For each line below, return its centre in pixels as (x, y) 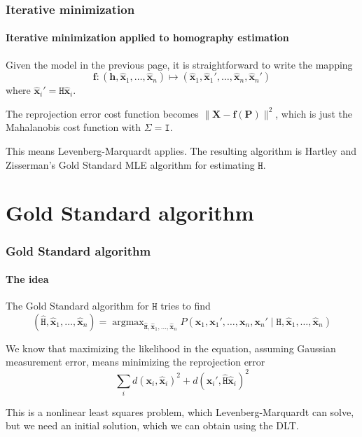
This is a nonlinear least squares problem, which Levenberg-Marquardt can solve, (180, 411)
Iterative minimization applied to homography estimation (147, 37)
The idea (27, 279)
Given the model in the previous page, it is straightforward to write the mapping (179, 64)
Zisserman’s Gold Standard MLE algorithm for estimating (130, 164)
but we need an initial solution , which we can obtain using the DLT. (152, 425)
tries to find (186, 306)
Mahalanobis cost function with (74, 127)
